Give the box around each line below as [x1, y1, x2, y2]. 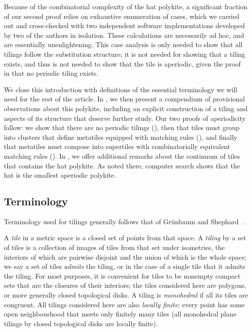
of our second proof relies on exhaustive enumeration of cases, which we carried [4, 11, 240, 21]
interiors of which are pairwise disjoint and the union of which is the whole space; [4, 251, 247, 262]
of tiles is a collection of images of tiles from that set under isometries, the [4, 242, 225, 252]
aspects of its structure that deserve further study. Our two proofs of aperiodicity [4, 113, 246, 123]
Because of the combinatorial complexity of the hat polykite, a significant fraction [4, 1, 248, 11]
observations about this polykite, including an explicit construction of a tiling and [4, 103, 248, 113]
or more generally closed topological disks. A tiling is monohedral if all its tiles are [4, 290, 249, 300]
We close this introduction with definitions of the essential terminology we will [4, 84, 237, 94]
